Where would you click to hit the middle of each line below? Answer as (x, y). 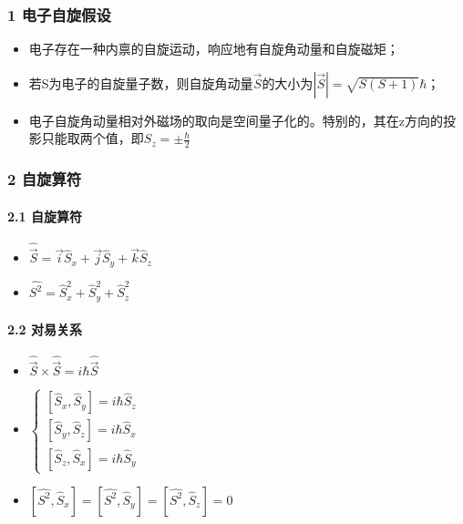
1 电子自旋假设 (59, 14)
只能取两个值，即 (93, 138)
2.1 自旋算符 (45, 216)
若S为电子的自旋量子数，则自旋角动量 (141, 82)
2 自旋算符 (45, 179)
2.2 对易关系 (45, 329)
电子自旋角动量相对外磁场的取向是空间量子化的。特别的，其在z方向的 (236, 120)
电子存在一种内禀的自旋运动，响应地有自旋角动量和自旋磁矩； (214, 49)
